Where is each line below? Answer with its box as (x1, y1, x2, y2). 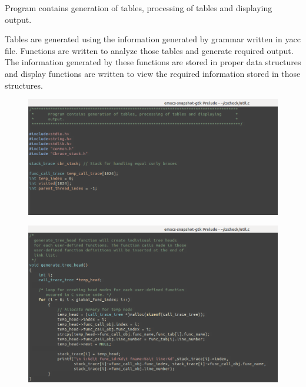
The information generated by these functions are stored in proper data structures (5, 56, 301, 68)
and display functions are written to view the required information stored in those (5, 67, 301, 79)
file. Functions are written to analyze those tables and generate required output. (5, 44, 294, 56)
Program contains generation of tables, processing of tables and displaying (5, 2, 272, 14)
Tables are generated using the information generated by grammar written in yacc (5, 33, 301, 45)
